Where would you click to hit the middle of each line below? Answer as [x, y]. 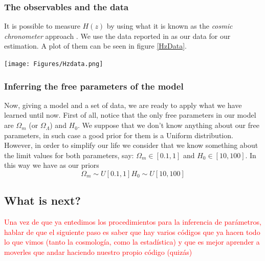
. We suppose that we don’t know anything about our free [168, 125]
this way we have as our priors [52, 165]
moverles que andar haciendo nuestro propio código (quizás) [98, 252]
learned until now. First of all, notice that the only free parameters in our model [130, 115]
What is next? [42, 200]
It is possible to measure [42, 26]
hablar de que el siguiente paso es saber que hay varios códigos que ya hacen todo [132, 232]
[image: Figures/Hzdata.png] [54, 64]
